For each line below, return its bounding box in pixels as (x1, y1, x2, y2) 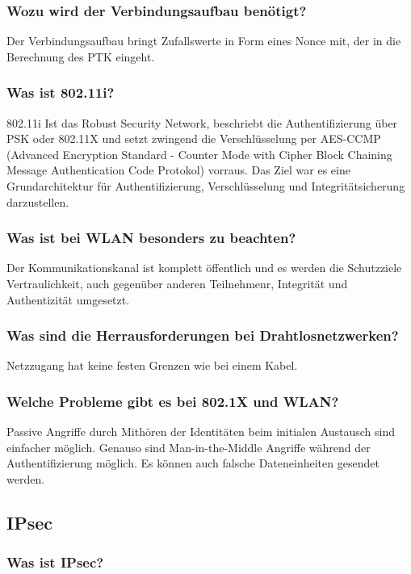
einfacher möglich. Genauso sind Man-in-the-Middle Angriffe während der (6, 438, 371, 455)
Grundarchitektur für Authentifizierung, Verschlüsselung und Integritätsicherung (6, 178, 405, 194)
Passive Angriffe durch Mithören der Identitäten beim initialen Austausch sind (6, 423, 396, 440)
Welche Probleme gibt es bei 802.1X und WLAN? (6, 391, 339, 411)
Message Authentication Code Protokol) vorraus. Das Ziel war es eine (6, 161, 350, 178)
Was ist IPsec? (6, 552, 104, 572)
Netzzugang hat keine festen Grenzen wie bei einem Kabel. (6, 357, 298, 374)
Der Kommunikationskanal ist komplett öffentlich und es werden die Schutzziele (6, 259, 402, 276)
